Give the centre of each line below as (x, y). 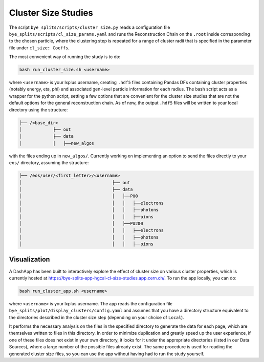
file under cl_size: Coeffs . (39, 48)
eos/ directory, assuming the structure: (49, 163)
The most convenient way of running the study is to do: (65, 57)
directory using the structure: (38, 109)
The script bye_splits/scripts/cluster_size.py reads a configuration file (90, 27)
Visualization (30, 260)
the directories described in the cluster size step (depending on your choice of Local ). (97, 317)
